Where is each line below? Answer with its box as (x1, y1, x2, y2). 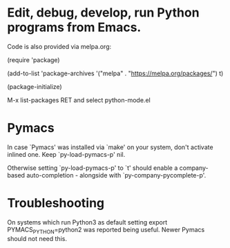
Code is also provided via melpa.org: (7, 42, 112, 50)
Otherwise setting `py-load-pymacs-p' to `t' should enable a (7, 164, 178, 172)
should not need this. (7, 234, 68, 242)
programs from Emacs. (7, 19, 142, 35)
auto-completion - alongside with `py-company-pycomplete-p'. (26, 171, 207, 179)
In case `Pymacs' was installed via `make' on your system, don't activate (7, 143, 213, 151)
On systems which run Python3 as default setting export (7, 218, 168, 226)
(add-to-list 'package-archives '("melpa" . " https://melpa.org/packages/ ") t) (7, 69, 224, 77)
